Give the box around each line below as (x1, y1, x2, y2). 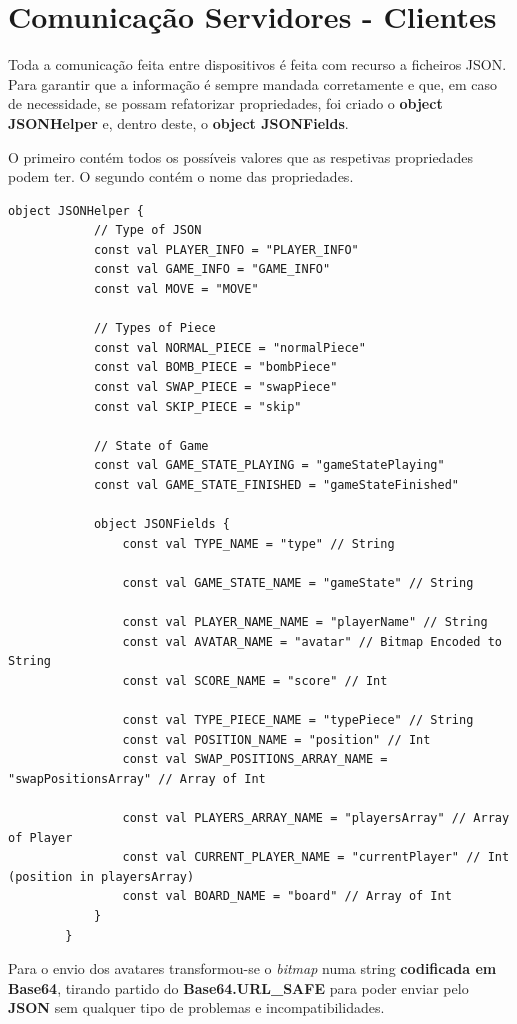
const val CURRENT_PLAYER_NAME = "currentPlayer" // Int (122, 850, 510, 865)
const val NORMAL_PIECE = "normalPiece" (93, 340, 366, 355)
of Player (8, 830, 73, 845)
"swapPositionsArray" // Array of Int (8, 771, 266, 786)
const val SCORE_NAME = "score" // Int (122, 673, 388, 688)
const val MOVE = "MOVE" (93, 282, 259, 297)
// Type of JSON (93, 223, 202, 238)
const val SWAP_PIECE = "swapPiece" (93, 380, 338, 395)
